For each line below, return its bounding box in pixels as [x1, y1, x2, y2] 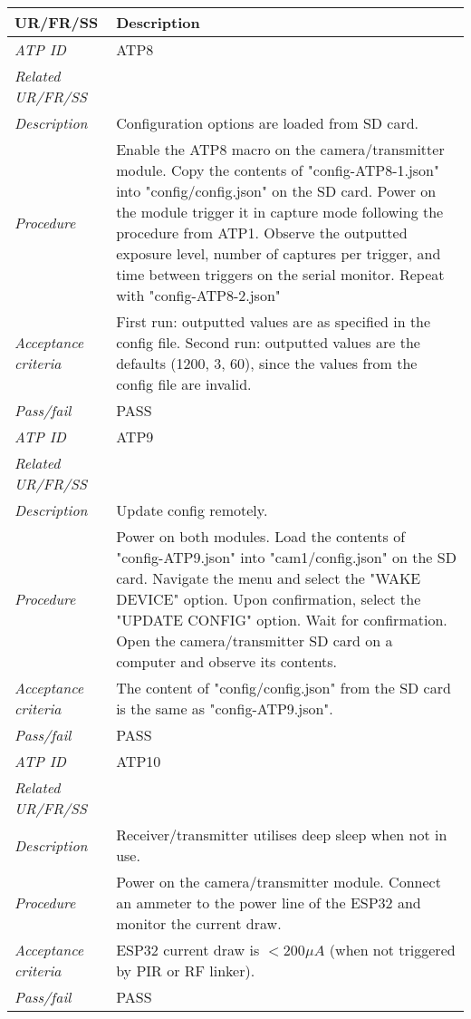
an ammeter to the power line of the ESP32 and [116, 892, 421, 913]
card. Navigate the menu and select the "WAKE [116, 568, 421, 588]
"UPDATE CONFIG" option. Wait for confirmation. [116, 609, 447, 630]
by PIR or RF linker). [116, 960, 255, 981]
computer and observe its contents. [116, 651, 338, 672]
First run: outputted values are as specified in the [116, 311, 431, 332]
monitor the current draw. [116, 913, 282, 934]
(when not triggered [329, 939, 456, 960]
